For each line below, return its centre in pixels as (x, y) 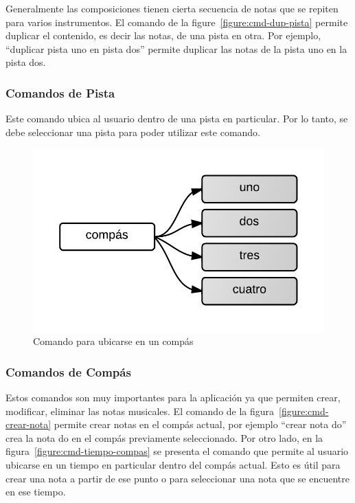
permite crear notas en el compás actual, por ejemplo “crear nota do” (200, 424)
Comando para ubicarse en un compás (113, 341)
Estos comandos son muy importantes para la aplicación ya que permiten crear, (173, 397)
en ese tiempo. (36, 492)
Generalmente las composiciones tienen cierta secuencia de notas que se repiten (172, 8)
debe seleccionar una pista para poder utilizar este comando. (133, 132)
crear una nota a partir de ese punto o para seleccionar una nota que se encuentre (177, 478)
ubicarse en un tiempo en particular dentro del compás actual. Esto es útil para (173, 464)
